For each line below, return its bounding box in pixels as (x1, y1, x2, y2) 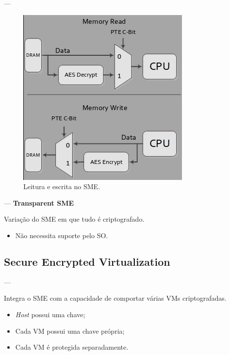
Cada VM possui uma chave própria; (15, 325, 125, 336)
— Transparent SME (4, 197, 74, 208)
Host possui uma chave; (15, 309, 85, 319)
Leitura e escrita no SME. (23, 181, 100, 192)
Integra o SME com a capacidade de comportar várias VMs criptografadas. (4, 293, 227, 303)
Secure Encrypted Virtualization (4, 254, 170, 269)
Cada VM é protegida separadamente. (15, 342, 129, 352)
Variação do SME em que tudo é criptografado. (4, 214, 145, 224)
